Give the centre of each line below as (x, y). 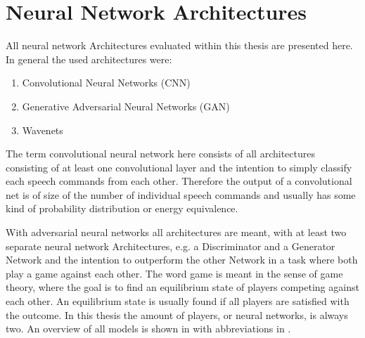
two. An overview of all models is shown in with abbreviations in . (148, 329)
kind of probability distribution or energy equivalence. (122, 208)
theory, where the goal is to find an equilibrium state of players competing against (182, 287)
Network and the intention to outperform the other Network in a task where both (182, 260)
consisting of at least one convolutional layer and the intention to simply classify (179, 167)
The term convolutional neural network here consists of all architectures (160, 154)
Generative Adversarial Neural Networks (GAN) (126, 106)
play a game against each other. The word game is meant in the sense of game (174, 273)
